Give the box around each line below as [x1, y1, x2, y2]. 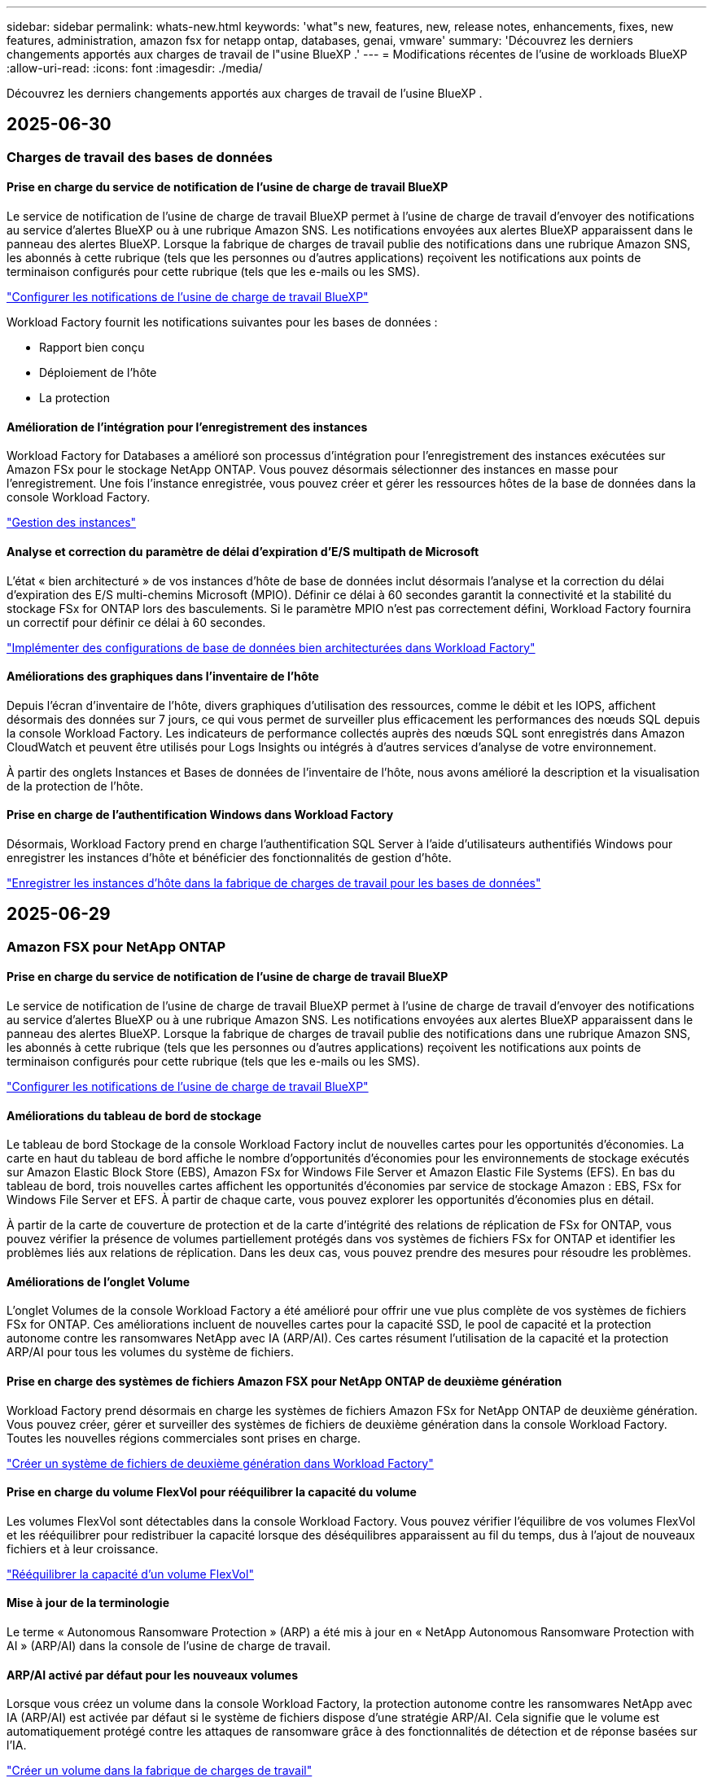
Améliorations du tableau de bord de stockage [7, 1108, 262, 1123]
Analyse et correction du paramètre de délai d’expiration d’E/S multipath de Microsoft [7, 544, 479, 558]
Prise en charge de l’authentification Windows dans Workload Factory [7, 808, 394, 822]
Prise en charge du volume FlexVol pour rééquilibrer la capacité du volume [7, 1485, 417, 1500]
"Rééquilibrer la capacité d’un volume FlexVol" [7, 1566, 254, 1581]
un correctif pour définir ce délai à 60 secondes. [7, 615, 266, 629]
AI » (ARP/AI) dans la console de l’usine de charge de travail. [7, 1639, 331, 1653]
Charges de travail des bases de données [7, 148, 273, 165]
